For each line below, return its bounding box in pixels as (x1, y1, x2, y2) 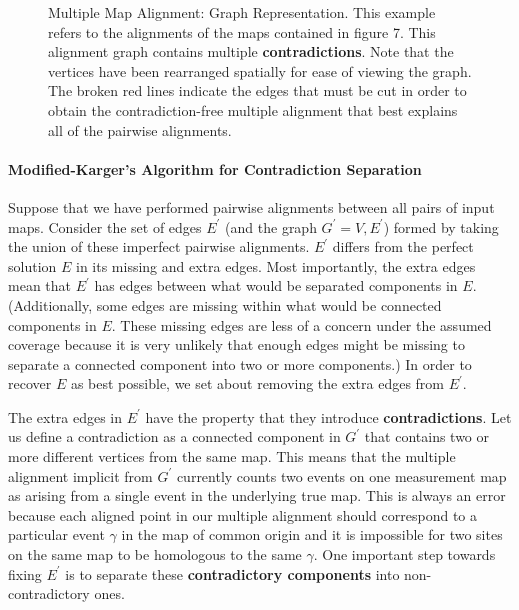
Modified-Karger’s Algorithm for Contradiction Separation (8, 158, 422, 179)
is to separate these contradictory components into (65, 563, 400, 584)
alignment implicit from (8, 465, 153, 486)
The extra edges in (8, 406, 123, 427)
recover (8, 373, 52, 394)
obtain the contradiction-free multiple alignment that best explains (48, 99, 458, 120)
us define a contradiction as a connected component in (8, 426, 341, 447)
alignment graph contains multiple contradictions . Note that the (48, 41, 454, 62)
